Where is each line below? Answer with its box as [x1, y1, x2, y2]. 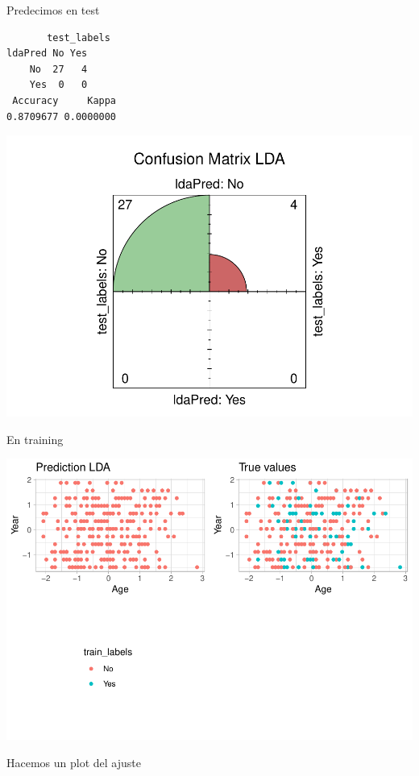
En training [6, 430, 64, 447]
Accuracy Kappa [12, 94, 117, 106]
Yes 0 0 [29, 79, 88, 91]
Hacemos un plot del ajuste [6, 753, 141, 770]
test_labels [47, 31, 110, 44]
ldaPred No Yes [6, 48, 88, 60]
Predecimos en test [6, 2, 100, 18]
